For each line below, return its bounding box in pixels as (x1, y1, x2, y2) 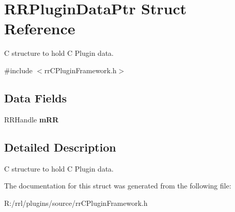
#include (4, 65, 33, 75)
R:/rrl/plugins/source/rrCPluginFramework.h (4, 197, 148, 208)
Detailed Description (4, 139, 116, 155)
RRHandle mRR (4, 114, 59, 124)
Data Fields (4, 90, 67, 105)
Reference (4, 18, 75, 39)
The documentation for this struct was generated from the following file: (4, 180, 231, 191)
